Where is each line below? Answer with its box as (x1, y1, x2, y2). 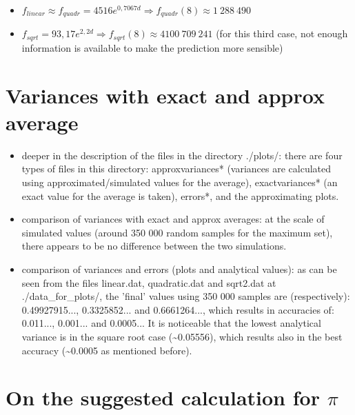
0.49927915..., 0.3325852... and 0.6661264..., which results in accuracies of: (21, 302, 334, 316)
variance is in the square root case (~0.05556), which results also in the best (21, 329, 343, 343)
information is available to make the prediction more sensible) (21, 40, 283, 54)
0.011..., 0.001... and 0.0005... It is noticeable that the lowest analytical (21, 316, 321, 330)
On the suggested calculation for (6, 383, 320, 412)
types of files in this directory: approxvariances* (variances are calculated (21, 161, 332, 176)
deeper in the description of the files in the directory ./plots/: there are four (21, 148, 343, 162)
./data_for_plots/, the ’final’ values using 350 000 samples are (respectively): (21, 289, 350, 303)
